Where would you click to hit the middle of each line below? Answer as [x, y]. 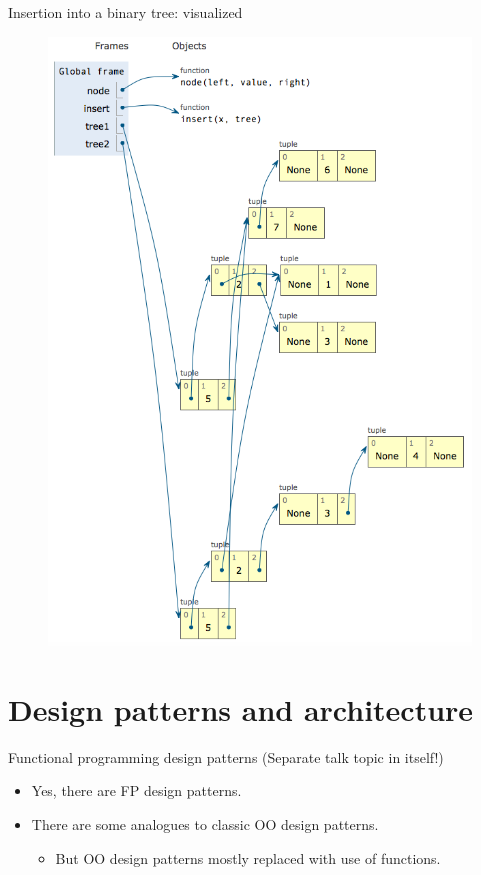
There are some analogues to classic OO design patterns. [205, 823]
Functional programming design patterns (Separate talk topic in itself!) [226, 756]
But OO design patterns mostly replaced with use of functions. [248, 857]
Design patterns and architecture [241, 708]
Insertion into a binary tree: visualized [125, 12]
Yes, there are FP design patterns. [136, 790]
